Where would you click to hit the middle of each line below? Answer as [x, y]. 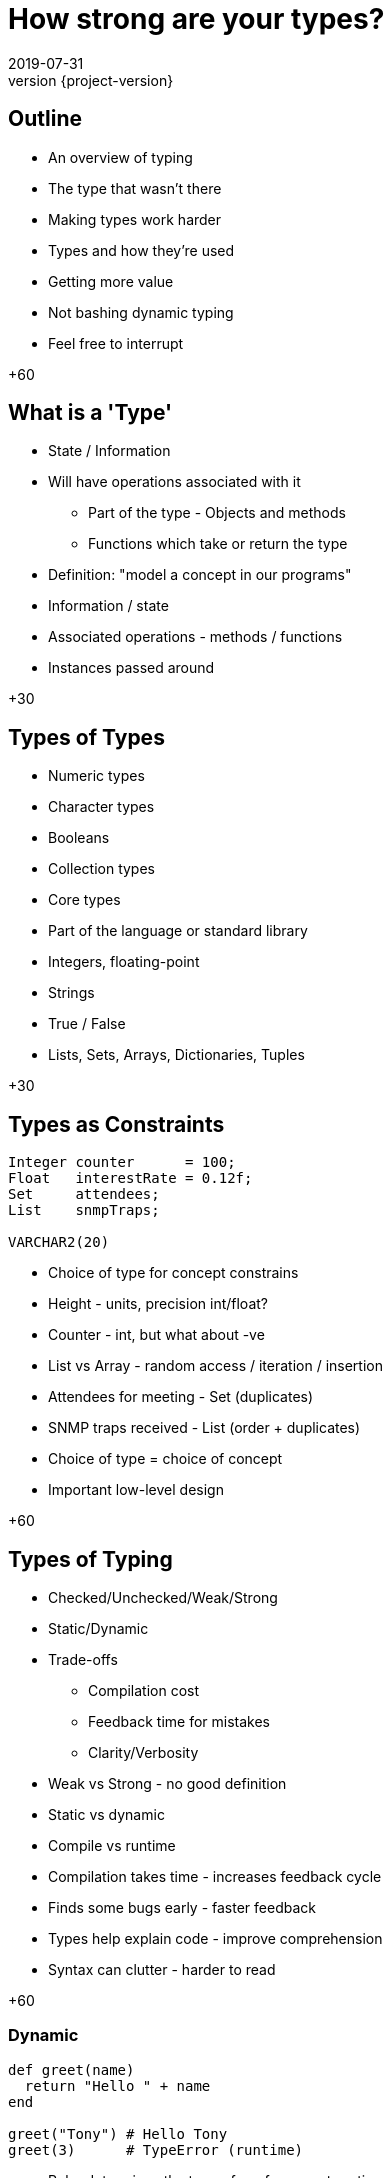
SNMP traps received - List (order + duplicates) [204, 1428]
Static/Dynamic [98, 1628]
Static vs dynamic [106, 1814]
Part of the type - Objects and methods [217, 513]
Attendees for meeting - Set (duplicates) [181, 1397]
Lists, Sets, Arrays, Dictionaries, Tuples [176, 1055]
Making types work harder [135, 219]
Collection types [101, 869]
